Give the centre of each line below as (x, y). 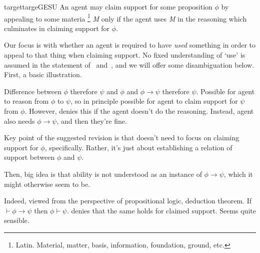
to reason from (26, 101)
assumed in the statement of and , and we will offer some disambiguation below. (129, 64)
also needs (19, 120)
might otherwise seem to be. (47, 184)
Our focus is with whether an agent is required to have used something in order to (130, 45)
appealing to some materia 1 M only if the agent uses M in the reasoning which (125, 18)
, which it (238, 174)
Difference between (33, 91)
